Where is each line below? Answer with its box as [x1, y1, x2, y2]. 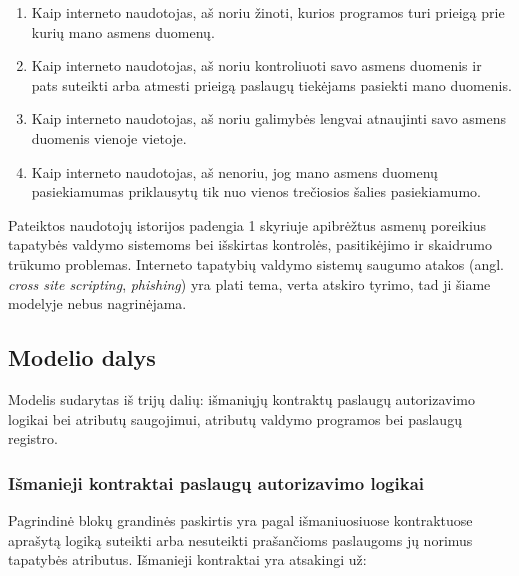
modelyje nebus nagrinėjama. [8, 293, 187, 314]
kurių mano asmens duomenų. [31, 21, 215, 42]
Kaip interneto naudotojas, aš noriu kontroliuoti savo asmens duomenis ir [31, 55, 482, 76]
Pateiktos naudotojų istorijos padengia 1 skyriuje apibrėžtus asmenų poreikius [8, 214, 487, 235]
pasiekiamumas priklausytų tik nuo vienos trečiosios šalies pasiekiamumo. [31, 181, 481, 202]
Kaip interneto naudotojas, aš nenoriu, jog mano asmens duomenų [31, 161, 438, 182]
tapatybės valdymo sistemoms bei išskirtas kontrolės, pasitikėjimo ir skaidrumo [8, 234, 492, 255]
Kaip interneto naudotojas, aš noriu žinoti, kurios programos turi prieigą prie [31, 2, 505, 22]
